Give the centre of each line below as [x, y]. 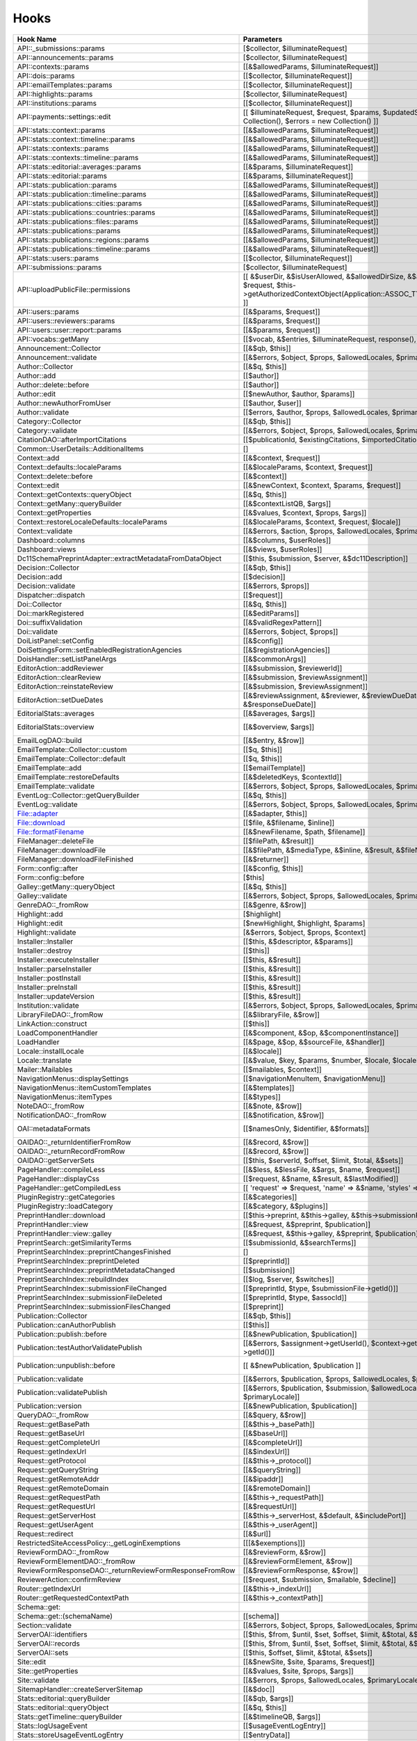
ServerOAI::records [48, 1644]
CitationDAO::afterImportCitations [72, 439]
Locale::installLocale [51, 1051]
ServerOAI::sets [43, 1653]
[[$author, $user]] [272, 403]
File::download [41, 822]
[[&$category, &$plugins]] [285, 1206]
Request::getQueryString [58, 1469]
